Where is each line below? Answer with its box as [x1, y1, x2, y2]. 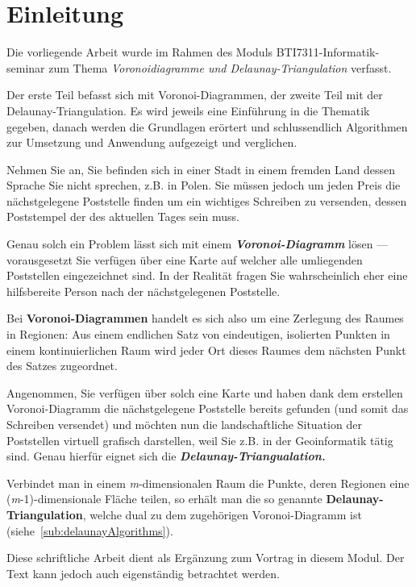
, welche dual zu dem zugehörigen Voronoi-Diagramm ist [82, 506, 362, 522]
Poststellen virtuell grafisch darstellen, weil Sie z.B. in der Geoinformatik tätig [6, 431, 393, 448]
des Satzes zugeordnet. [6, 357, 118, 374]
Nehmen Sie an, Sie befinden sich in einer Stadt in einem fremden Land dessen [6, 160, 395, 177]
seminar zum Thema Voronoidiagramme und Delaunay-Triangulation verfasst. [6, 59, 392, 76]
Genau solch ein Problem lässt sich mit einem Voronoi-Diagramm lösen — [6, 235, 389, 252]
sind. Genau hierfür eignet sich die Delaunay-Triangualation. [6, 448, 326, 464]
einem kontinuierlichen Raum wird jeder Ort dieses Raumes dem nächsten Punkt [6, 341, 406, 358]
